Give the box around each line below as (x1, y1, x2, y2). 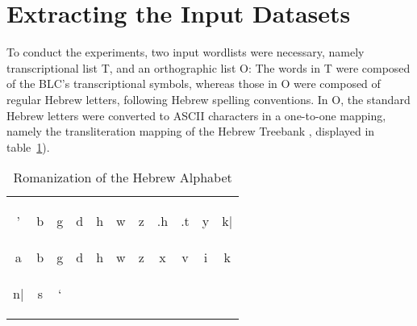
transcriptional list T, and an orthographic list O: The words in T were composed (6, 59, 411, 76)
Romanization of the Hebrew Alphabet (13, 168, 232, 187)
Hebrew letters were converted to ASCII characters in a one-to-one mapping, (6, 107, 386, 123)
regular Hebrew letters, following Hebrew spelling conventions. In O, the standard (6, 90, 411, 107)
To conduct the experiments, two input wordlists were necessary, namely (6, 44, 365, 61)
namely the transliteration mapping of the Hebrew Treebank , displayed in (6, 123, 375, 140)
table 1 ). (6, 138, 50, 155)
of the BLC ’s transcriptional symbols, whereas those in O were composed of (6, 75, 381, 92)
